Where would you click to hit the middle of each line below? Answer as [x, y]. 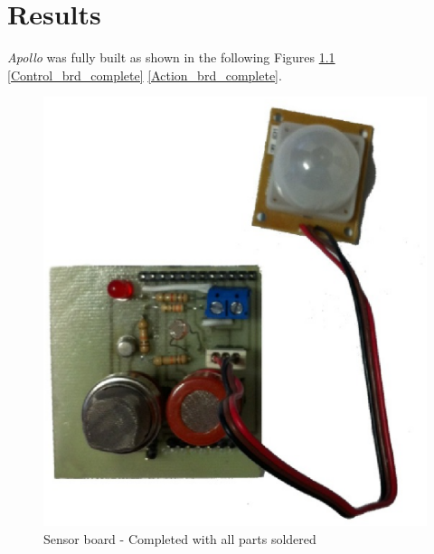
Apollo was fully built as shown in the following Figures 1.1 [171, 57]
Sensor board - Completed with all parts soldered [180, 538]
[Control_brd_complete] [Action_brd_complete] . [145, 75]
